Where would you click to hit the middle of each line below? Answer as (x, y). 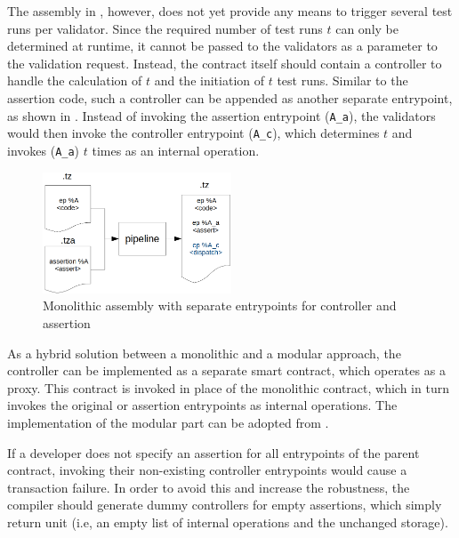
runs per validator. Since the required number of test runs (165, 28)
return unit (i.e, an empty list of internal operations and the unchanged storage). (228, 522)
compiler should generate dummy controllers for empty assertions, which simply (225, 505)
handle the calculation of (75, 80)
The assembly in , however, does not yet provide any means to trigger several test (230, 11)
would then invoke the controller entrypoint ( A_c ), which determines (193, 133)
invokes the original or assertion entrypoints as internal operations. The (202, 405)
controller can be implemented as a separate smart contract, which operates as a (226, 370)
